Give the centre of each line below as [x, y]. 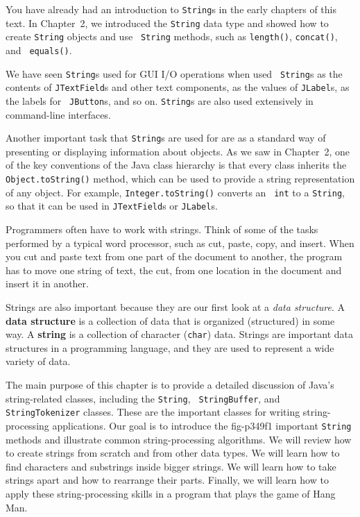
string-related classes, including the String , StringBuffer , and [143, 398]
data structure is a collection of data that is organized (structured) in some [170, 320]
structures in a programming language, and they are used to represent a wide [170, 347]
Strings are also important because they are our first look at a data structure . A [175, 306]
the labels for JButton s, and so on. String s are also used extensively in [160, 100]
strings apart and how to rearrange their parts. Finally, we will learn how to [167, 480]
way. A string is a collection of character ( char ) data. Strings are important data [180, 334]
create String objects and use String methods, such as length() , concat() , [172, 36]
